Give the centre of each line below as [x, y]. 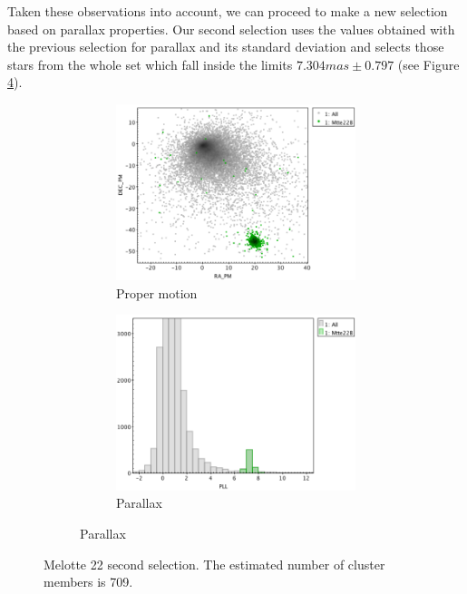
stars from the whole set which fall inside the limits [150, 64]
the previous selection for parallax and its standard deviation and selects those [226, 47]
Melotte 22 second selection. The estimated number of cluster [214, 564]
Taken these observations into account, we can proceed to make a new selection [228, 11]
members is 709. [88, 582]
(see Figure [428, 64]
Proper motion [157, 292]
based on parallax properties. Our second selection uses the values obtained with [231, 29]
